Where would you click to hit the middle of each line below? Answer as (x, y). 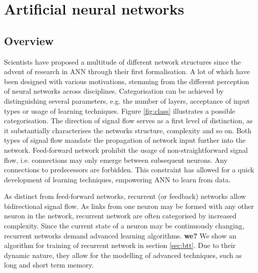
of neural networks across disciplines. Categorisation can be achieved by (114, 91)
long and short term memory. (49, 265)
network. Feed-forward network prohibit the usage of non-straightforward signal (126, 150)
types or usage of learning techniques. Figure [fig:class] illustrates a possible (120, 110)
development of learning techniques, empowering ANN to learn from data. (117, 179)
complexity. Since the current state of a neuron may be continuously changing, (124, 226)
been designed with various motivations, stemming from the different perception (127, 81)
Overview (29, 40)
